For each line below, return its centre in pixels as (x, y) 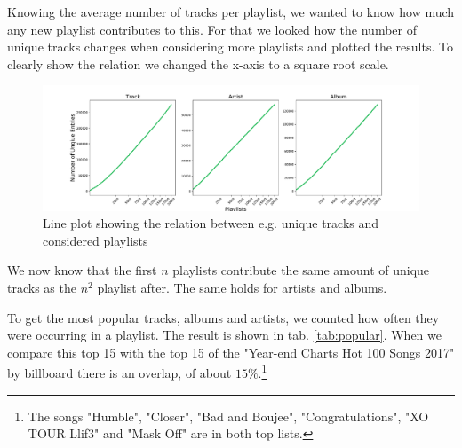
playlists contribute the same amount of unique (301, 270)
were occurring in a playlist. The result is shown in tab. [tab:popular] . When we (224, 335)
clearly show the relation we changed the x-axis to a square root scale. (198, 63)
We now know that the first (82, 270)
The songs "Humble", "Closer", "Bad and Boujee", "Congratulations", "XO (228, 416)
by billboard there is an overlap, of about (119, 372)
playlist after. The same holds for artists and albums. (242, 287)
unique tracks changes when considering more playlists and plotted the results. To (230, 47)
